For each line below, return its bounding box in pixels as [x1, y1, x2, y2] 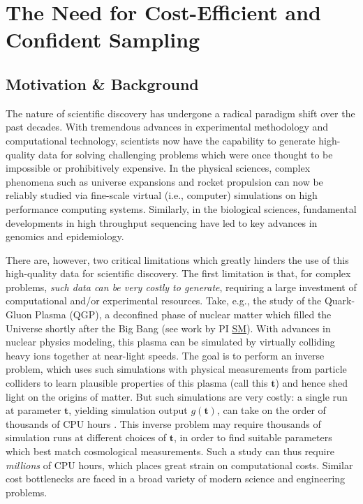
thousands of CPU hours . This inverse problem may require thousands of [6, 416, 321, 431]
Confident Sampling [6, 25, 200, 54]
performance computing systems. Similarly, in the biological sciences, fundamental [6, 201, 357, 216]
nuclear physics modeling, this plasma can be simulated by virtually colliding [6, 334, 335, 349]
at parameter [6, 403, 61, 417]
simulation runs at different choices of [6, 430, 167, 445]
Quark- [324, 293, 355, 308]
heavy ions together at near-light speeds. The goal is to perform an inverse [6, 348, 325, 362]
